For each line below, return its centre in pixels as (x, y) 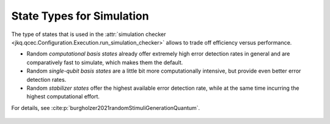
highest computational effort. (63, 97)
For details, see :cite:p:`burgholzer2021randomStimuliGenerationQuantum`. (106, 108)
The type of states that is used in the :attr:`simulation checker (89, 34)
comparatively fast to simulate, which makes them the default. (105, 62)
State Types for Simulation (80, 16)
